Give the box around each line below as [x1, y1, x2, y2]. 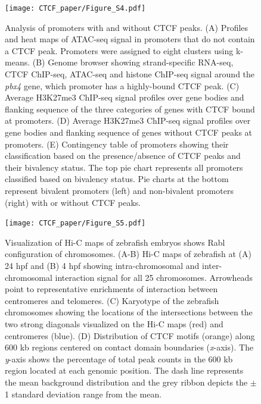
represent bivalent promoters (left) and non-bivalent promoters [5, 184, 234, 196]
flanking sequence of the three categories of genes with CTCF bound [5, 102, 255, 115]
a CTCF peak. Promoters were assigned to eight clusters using [5, 44, 234, 57]
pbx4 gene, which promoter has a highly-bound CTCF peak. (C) [5, 79, 240, 92]
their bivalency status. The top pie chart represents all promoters [5, 161, 243, 173]
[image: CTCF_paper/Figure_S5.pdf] [5, 219, 146, 228]
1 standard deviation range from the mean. [5, 387, 162, 400]
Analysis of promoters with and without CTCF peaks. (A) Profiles [5, 21, 248, 33]
